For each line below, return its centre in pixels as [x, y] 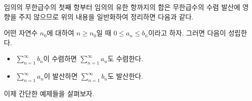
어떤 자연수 [21, 33]
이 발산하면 [61, 76]
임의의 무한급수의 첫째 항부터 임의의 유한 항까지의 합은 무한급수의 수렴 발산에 [122, 7]
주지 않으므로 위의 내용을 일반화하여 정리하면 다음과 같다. [106, 16]
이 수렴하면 [60, 59]
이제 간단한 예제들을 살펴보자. [49, 93]
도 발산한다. [125, 76]
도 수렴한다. [125, 59]
